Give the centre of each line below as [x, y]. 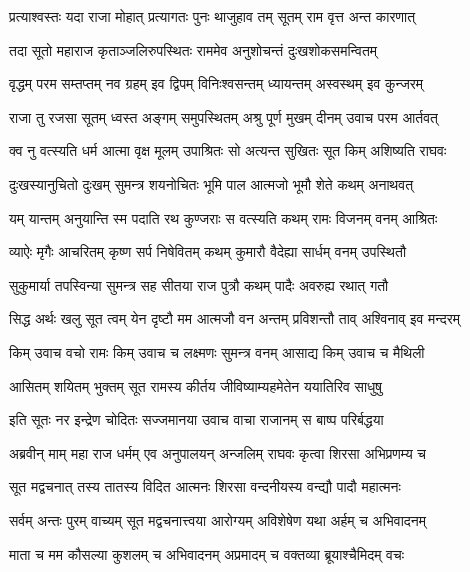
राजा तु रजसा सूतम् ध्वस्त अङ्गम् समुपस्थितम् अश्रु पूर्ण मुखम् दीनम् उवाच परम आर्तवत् [224, 116]
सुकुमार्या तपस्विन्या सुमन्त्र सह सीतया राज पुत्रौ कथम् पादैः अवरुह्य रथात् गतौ [199, 284]
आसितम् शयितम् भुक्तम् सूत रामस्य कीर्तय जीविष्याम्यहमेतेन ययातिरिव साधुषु [196, 385]
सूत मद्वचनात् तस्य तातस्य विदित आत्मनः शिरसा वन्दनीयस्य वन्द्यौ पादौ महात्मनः [205, 486]
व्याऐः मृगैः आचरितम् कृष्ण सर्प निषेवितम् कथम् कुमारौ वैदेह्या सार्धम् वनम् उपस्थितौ [208, 251]
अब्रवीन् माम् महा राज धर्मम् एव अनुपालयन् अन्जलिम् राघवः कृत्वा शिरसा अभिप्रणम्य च [218, 452]
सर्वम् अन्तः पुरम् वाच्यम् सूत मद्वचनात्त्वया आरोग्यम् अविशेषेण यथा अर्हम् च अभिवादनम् [218, 519]
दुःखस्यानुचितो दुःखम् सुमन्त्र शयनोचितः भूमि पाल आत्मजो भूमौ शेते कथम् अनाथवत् [211, 183]
